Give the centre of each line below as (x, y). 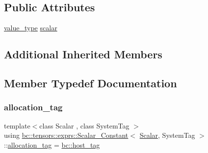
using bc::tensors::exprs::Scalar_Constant (66, 135)
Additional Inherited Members (83, 54)
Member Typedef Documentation (91, 83)
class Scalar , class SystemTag (84, 125)
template (17, 125)
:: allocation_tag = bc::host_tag (52, 144)
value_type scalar (31, 28)
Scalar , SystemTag (167, 135)
